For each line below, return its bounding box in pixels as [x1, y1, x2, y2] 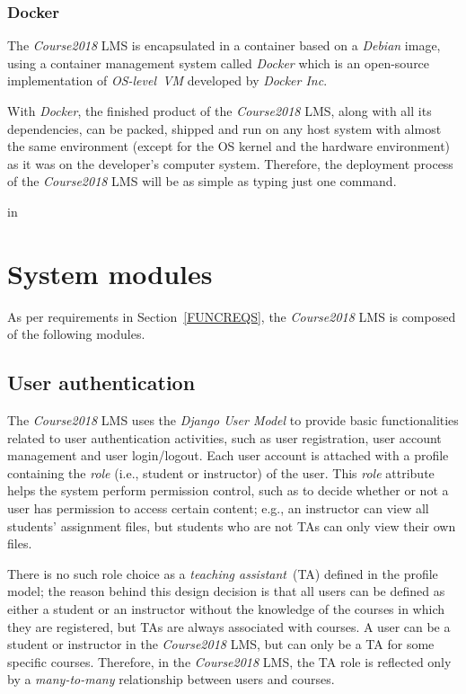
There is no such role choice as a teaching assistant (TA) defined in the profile [7, 564, 438, 583]
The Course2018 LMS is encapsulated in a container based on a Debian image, [7, 36, 441, 55]
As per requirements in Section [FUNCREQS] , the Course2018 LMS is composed [7, 307, 456, 325]
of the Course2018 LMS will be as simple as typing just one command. [7, 172, 397, 191]
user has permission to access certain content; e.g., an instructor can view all [7, 499, 429, 518]
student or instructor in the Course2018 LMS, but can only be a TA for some [7, 635, 435, 654]
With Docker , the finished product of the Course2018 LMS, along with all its [7, 102, 432, 120]
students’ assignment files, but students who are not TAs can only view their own [7, 516, 456, 535]
